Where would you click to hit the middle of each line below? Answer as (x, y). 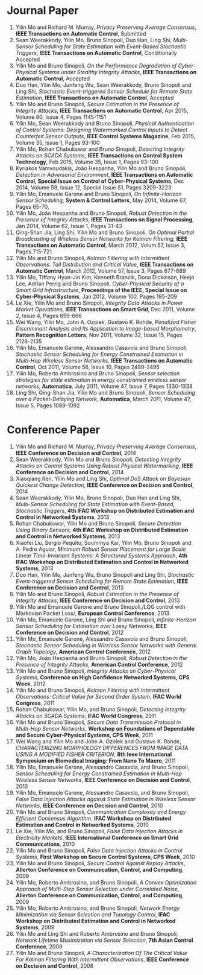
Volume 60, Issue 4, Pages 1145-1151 (61, 117)
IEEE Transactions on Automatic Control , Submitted (81, 33)
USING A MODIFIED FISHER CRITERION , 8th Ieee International (94, 754)
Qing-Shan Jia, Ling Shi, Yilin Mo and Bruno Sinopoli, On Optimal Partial (105, 232)
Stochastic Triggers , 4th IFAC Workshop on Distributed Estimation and (105, 510)
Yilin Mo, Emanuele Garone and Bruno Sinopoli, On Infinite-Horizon (98, 194)
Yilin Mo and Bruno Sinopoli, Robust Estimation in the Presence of (97, 594)
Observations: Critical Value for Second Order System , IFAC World (98, 696)
